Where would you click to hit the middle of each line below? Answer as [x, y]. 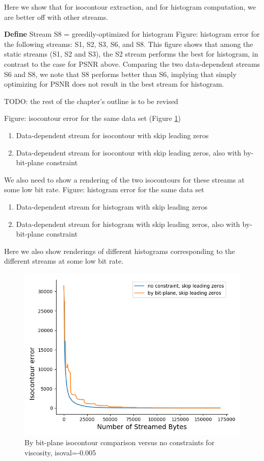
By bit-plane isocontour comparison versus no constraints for [120, 442]
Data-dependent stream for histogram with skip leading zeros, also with [128, 224]
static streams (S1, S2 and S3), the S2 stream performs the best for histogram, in [131, 54]
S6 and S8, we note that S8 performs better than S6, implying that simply [121, 74]
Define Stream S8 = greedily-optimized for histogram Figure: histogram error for [132, 34]
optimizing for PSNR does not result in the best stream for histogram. [114, 84]
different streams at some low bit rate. [64, 261]
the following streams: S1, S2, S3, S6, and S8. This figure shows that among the [129, 44]
